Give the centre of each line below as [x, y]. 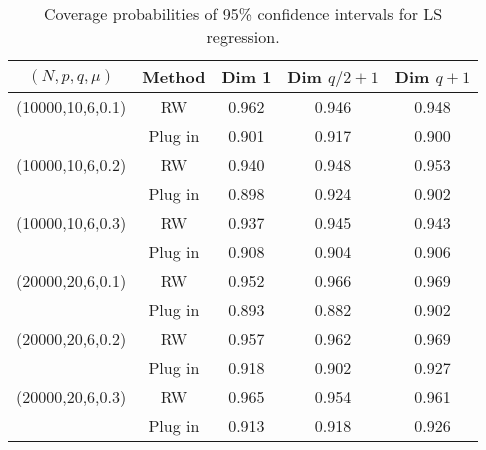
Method [174, 76]
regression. [243, 36]
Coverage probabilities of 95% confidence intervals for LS [243, 13]
